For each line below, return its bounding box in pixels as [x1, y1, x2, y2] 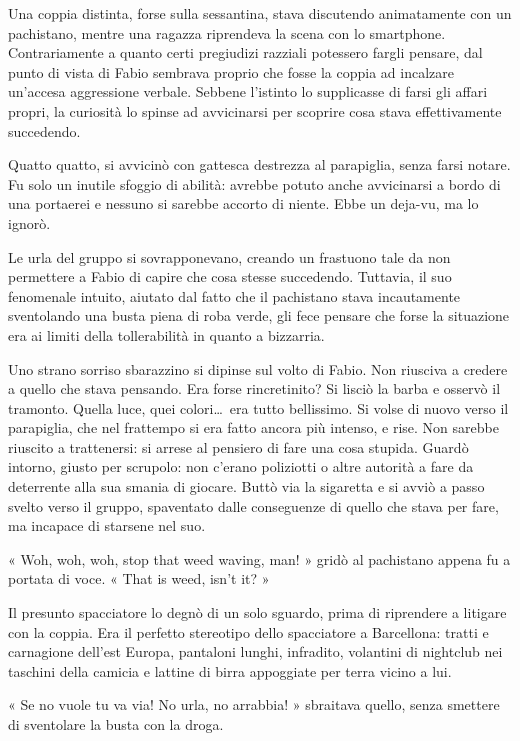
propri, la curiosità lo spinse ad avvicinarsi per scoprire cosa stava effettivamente [8, 100, 502, 121]
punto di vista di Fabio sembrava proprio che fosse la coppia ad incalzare [8, 61, 454, 82]
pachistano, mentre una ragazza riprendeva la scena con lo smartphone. [8, 22, 446, 43]
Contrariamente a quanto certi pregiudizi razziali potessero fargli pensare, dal [8, 42, 483, 63]
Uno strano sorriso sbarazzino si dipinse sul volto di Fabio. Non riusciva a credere [8, 358, 508, 379]
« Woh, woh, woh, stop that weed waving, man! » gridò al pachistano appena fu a [8, 548, 511, 569]
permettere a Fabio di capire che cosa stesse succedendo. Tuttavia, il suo [8, 266, 452, 287]
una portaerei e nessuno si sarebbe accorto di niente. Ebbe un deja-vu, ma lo [8, 193, 479, 214]
